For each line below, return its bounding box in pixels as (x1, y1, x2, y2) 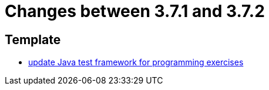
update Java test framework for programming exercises (28, 57, 244, 68)
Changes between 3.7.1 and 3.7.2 (5, 1, 265, 21)
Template (5, 32, 61, 47)
